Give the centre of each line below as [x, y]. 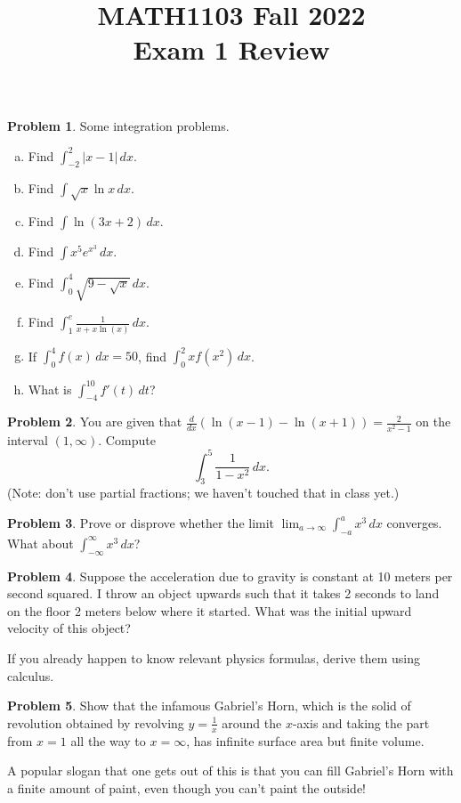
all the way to [108, 740]
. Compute [127, 439]
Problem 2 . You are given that [95, 422]
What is [50, 389]
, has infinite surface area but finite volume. [305, 740]
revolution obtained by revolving [96, 722]
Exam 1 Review [231, 49]
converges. [414, 523]
